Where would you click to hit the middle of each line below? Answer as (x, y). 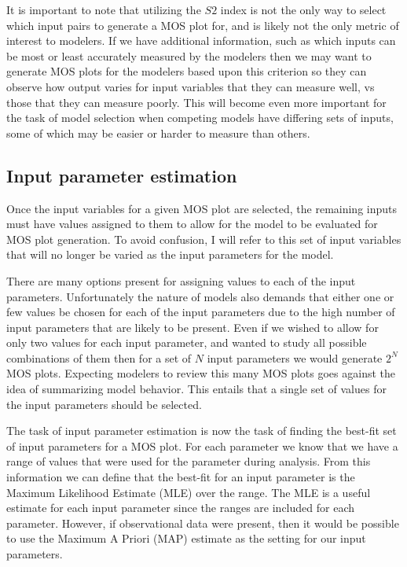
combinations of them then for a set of (99, 357)
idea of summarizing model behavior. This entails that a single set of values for (196, 389)
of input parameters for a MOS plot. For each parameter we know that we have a (202, 445)
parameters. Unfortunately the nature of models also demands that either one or (200, 296)
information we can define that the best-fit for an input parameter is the (181, 477)
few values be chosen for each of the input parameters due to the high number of (201, 312)
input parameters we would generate (295, 357)
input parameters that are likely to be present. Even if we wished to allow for (192, 327)
